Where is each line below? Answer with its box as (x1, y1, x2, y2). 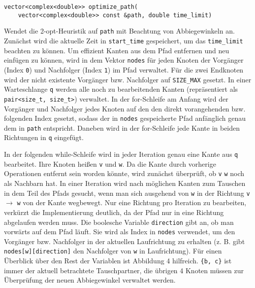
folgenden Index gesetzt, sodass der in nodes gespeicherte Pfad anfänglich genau (4, 113, 246, 123)
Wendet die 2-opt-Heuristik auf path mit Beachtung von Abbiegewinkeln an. (4, 26, 235, 36)
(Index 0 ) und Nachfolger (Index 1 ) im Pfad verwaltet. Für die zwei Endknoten (4, 64, 244, 74)
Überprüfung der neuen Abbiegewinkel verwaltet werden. (4, 275, 176, 285)
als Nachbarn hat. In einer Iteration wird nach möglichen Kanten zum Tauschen (4, 178, 246, 188)
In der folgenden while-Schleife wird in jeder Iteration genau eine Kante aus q (4, 149, 238, 159)
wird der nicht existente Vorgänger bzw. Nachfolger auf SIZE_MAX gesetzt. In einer (4, 74, 252, 84)
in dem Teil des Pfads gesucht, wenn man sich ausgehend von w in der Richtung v (4, 187, 250, 198)
